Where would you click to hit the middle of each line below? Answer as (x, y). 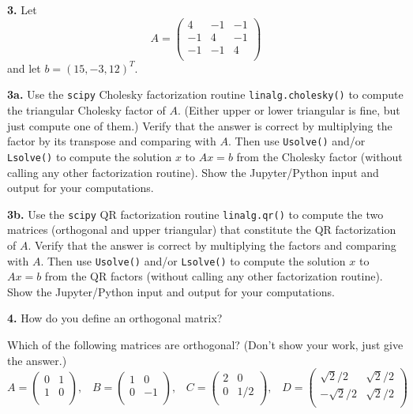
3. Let (22, 9)
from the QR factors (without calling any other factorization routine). (214, 276)
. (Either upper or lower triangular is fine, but (289, 110)
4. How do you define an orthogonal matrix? (115, 318)
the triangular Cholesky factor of (86, 110)
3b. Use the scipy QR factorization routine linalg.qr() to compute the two (195, 214)
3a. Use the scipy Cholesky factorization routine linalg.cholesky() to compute (205, 94)
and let (24, 68)
